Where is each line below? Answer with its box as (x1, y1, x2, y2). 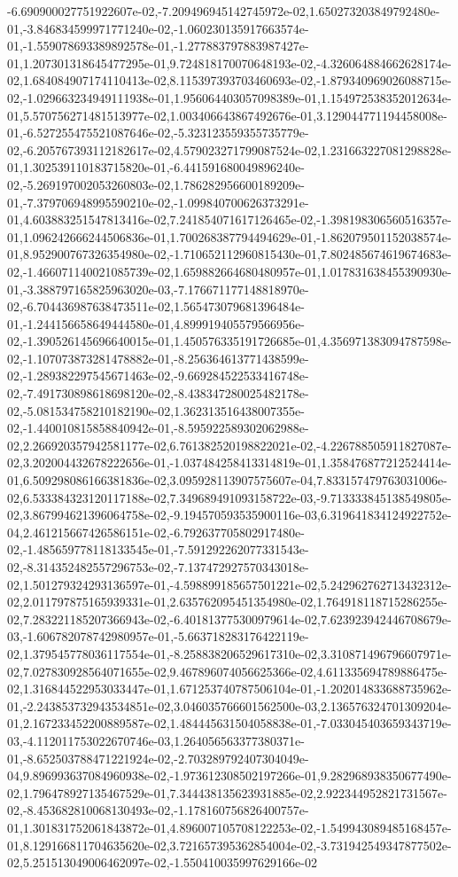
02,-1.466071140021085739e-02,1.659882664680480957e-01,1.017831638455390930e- (7, 262, 452, 280)
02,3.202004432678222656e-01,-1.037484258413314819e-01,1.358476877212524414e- (7, 453, 452, 472)
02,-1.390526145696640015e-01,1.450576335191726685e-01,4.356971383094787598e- (7, 332, 452, 350)
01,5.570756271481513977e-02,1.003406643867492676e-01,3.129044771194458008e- (7, 106, 447, 124)
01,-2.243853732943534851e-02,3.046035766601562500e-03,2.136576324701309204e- (7, 696, 452, 715)
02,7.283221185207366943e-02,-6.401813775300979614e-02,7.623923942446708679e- (7, 609, 452, 628)
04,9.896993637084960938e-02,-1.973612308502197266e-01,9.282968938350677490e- (7, 766, 452, 785)
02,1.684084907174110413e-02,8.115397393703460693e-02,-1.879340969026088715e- (7, 71, 452, 90)
